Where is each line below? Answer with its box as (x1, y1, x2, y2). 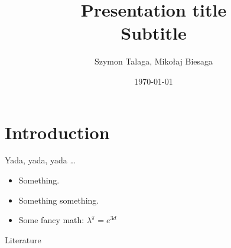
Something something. (18, 194, 99, 206)
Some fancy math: (18, 214, 84, 226)
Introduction (5, 120, 110, 144)
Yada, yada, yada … (5, 154, 76, 166)
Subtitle (121, 21, 187, 45)
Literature (5, 233, 41, 246)
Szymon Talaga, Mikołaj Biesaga (94, 55, 213, 67)
